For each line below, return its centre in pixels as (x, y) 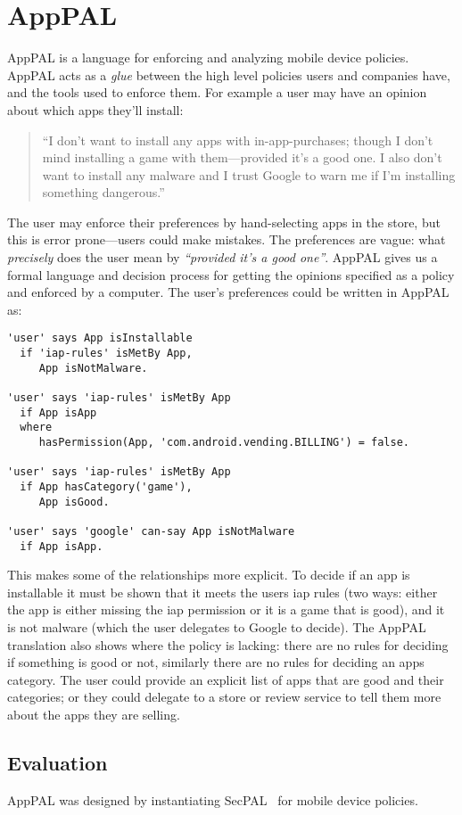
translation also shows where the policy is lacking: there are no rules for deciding (228, 644)
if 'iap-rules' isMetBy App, (106, 354)
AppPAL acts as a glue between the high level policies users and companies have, (229, 74)
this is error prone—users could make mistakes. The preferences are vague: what (227, 239)
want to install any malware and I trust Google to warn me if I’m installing (249, 174)
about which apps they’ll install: (95, 109)
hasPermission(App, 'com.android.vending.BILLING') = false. (224, 443)
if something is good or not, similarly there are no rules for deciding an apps (216, 662)
